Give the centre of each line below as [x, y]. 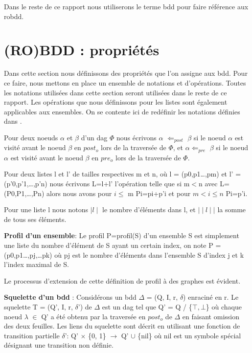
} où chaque [224, 306]
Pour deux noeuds [31, 137]
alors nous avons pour [79, 193]
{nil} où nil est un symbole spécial [189, 335]
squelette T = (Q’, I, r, [38, 306]
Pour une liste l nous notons [46, 210]
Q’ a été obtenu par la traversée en [93, 316]
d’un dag [94, 137]
